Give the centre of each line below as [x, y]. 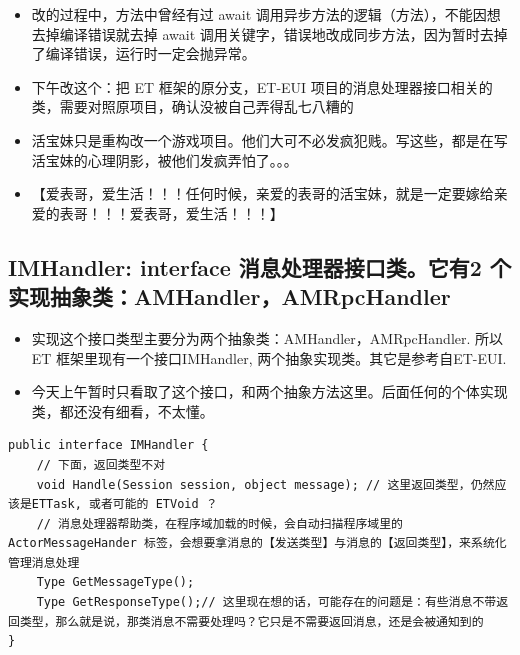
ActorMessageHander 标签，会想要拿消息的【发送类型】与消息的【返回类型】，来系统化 [257, 543]
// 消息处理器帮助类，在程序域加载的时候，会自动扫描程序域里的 [219, 523]
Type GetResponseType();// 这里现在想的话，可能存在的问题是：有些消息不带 [266, 602]
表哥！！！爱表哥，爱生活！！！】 [171, 212]
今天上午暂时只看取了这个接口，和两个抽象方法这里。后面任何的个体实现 [269, 391]
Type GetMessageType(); [115, 582]
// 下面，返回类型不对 [101, 464]
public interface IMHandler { [108, 445]
